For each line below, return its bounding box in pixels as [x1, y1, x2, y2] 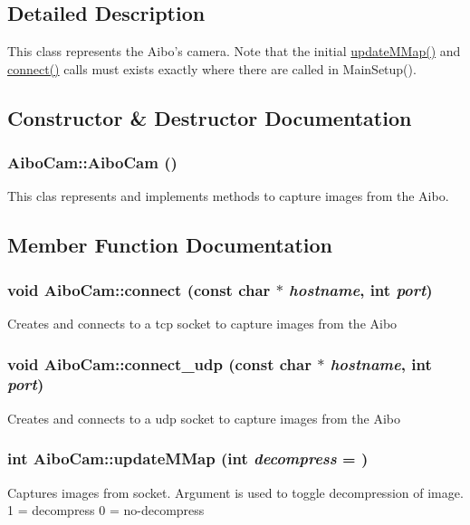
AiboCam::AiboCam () [7, 151, 177, 174]
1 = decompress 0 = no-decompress [7, 501, 205, 520]
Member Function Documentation [7, 231, 333, 259]
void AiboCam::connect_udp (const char [7, 352, 312, 375]
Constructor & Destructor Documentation [7, 103, 412, 131]
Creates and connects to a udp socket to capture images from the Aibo [7, 408, 400, 427]
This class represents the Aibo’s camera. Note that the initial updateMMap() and [7, 42, 461, 61]
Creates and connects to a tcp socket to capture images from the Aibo [7, 313, 398, 332]
